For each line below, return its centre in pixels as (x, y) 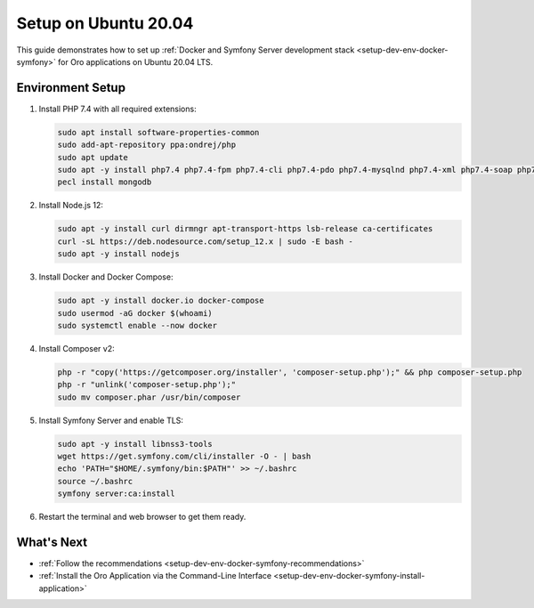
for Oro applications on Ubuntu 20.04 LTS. (136, 61)
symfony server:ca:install (116, 494)
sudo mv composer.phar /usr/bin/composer (149, 397)
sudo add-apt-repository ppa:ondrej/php (146, 145)
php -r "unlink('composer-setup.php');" (146, 385)
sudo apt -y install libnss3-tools (135, 444)
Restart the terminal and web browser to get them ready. (142, 517)
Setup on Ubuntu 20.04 (105, 23)
